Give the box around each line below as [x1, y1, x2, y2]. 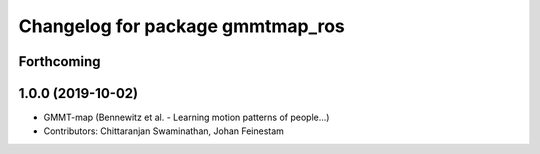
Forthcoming [18, 53, 101, 70]
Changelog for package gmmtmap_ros [18, 15, 345, 37]
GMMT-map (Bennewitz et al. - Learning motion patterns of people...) [43, 111, 330, 124]
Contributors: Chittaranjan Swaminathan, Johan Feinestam [43, 125, 285, 137]
